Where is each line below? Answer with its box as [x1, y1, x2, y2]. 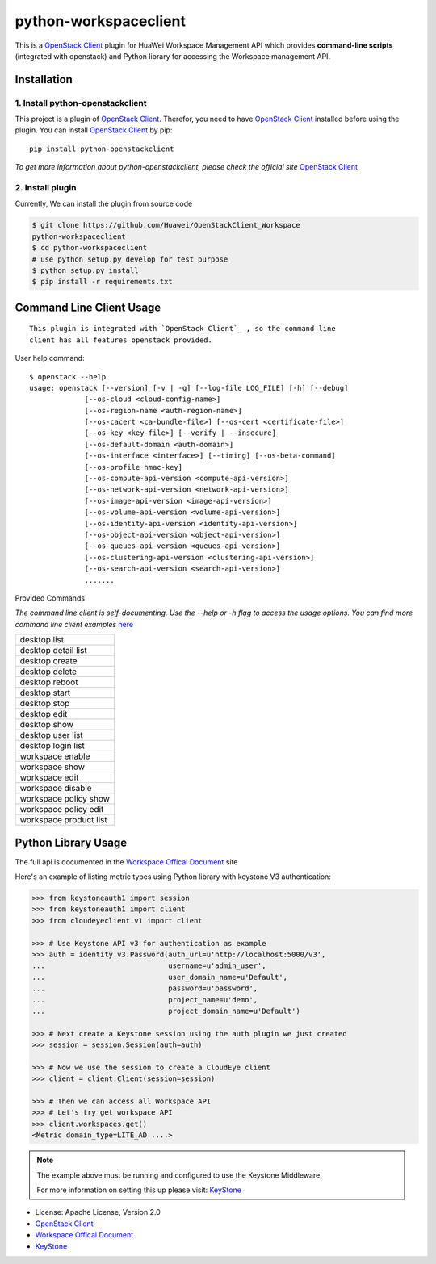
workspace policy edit [19, 804, 104, 815]
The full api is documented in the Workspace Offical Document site [15, 856, 238, 867]
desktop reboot [19, 676, 78, 688]
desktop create [19, 655, 78, 667]
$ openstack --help [29, 372, 107, 381]
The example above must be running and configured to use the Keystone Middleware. [36, 1170, 322, 1180]
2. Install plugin [15, 182, 77, 194]
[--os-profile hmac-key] [84, 462, 183, 471]
